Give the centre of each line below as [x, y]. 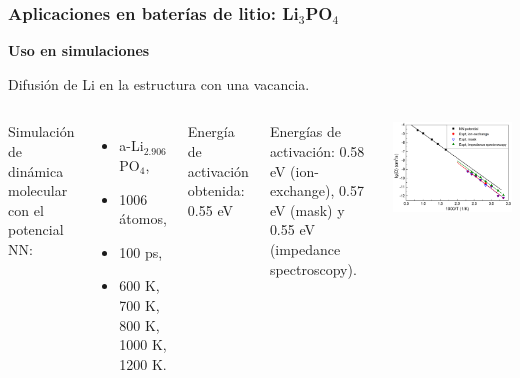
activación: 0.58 [317, 151]
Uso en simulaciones [79, 50]
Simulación [41, 131]
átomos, [143, 218]
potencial [36, 229]
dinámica [36, 170]
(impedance [305, 248]
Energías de [305, 131]
